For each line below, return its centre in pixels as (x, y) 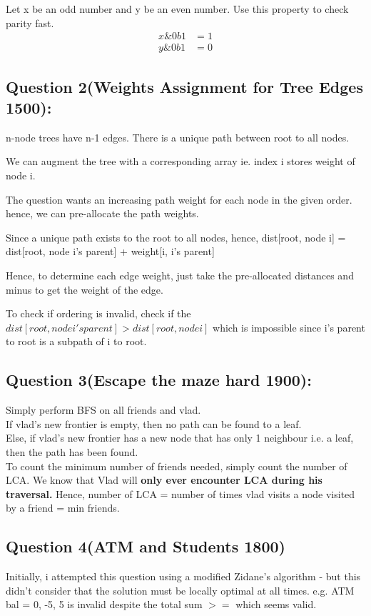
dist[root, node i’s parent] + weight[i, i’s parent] (110, 251)
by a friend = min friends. (63, 508)
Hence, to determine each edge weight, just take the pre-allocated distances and (180, 275)
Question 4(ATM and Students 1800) (146, 546)
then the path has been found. (72, 451)
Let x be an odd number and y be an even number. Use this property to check (177, 9)
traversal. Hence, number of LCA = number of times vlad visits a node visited (181, 493)
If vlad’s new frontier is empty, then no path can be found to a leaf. (154, 423)
